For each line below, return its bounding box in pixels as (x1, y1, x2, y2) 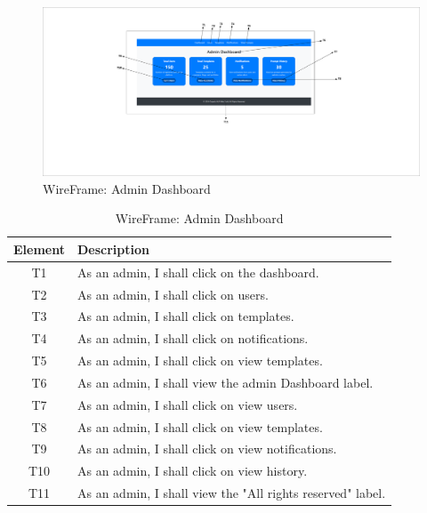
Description (77, 239, 149, 258)
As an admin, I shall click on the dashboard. (77, 262, 319, 281)
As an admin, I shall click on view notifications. (77, 439, 337, 458)
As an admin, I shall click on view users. (77, 395, 298, 413)
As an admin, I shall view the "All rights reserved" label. (77, 484, 386, 502)
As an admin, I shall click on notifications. (77, 329, 309, 348)
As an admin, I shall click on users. (77, 285, 269, 303)
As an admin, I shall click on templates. (77, 307, 294, 325)
